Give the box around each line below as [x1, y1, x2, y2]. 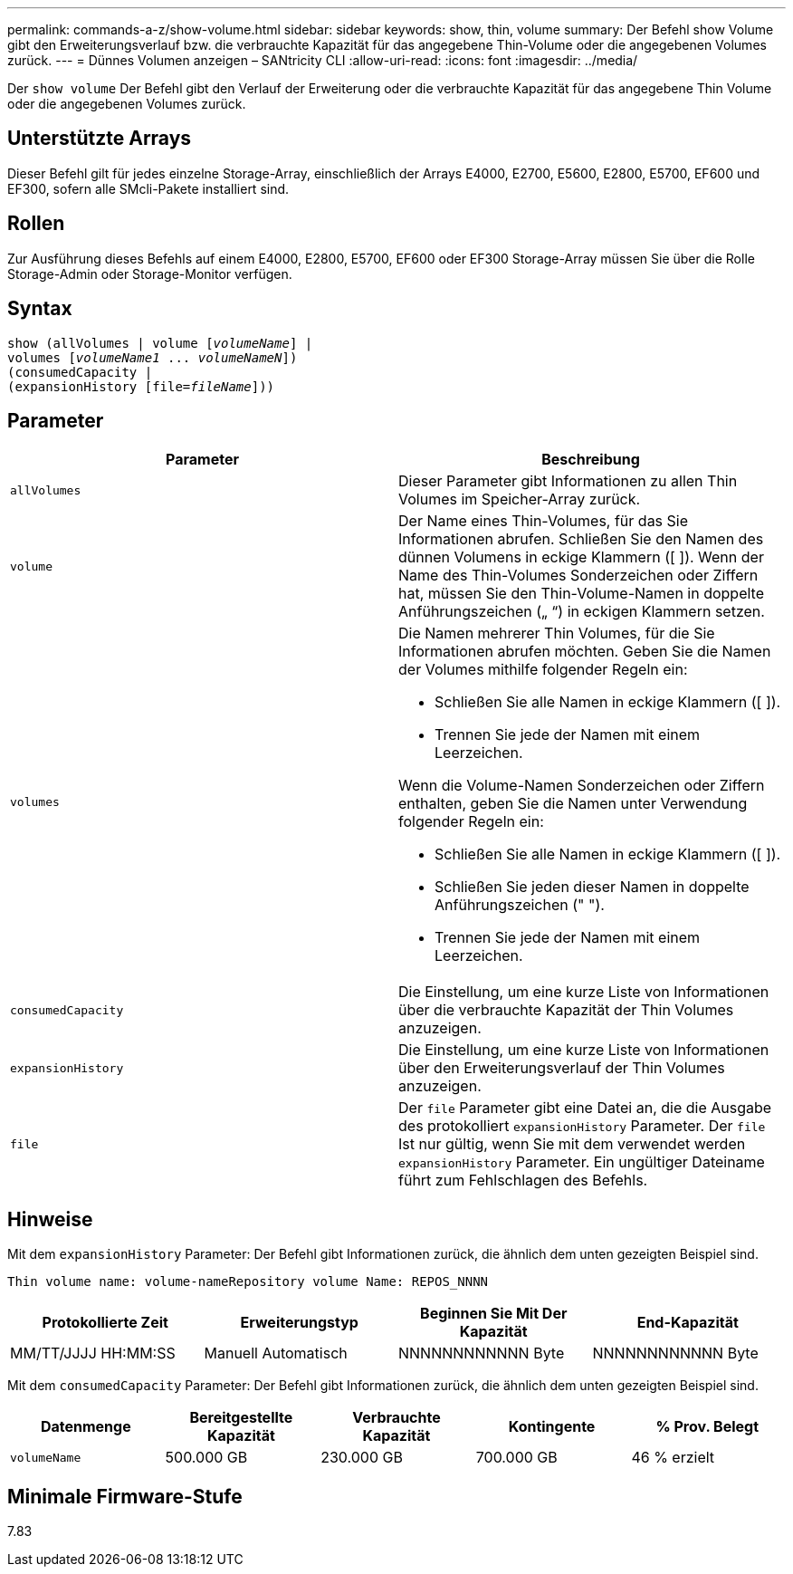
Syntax [7, 297, 72, 321]
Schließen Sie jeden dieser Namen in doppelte [435, 878, 750, 897]
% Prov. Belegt [655, 1417, 759, 1436]
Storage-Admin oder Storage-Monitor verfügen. [7, 265, 292, 282]
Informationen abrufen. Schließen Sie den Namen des [398, 530, 764, 549]
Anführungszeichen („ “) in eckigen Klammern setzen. [398, 602, 765, 621]
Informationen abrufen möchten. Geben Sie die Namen [398, 642, 771, 661]
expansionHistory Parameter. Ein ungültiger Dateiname [398, 1153, 765, 1172]
